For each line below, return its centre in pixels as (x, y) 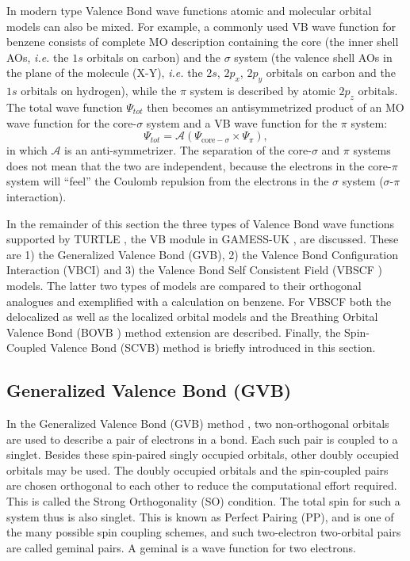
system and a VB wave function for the (242, 122)
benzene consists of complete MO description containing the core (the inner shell (203, 42)
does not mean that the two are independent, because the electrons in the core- (199, 165)
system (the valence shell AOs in (313, 57)
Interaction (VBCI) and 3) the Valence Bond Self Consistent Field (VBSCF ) (195, 270)
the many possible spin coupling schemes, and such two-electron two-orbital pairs (204, 532)
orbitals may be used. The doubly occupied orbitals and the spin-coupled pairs (197, 469)
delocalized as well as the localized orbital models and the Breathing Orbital (192, 317)
